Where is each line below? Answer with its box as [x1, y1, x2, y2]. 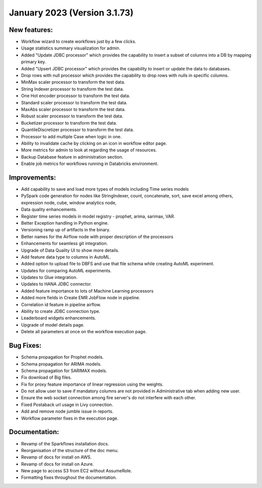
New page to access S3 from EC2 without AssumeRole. [21, 468, 132, 474]
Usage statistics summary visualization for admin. [21, 45, 121, 51]
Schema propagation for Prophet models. [21, 354, 104, 360]
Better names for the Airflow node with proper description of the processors [21, 233, 174, 240]
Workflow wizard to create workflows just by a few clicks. [21, 39, 136, 45]
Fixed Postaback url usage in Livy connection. [21, 402, 114, 407]
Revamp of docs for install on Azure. [21, 461, 94, 467]
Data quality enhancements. [21, 207, 78, 212]
